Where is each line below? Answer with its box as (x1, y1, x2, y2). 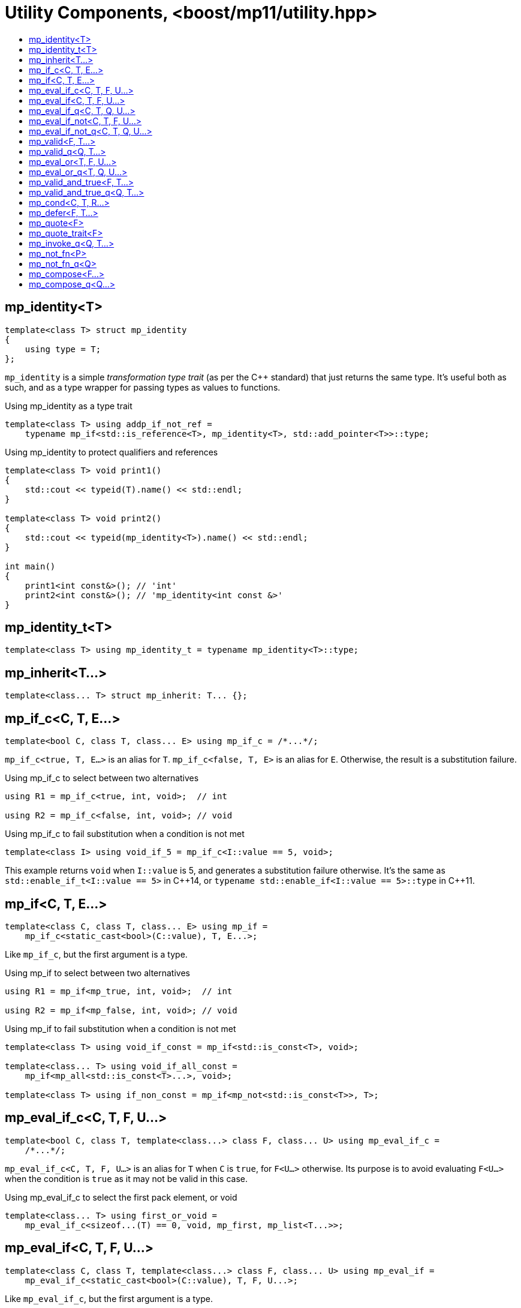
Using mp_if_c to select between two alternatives (5, 773, 199, 784)
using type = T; (25, 344, 101, 354)
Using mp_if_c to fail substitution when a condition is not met (5, 829, 245, 839)
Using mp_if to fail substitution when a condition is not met (5, 1023, 236, 1034)
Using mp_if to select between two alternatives (5, 967, 190, 978)
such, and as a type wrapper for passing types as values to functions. (5, 382, 281, 392)
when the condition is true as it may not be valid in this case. (5, 1173, 248, 1184)
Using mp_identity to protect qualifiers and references (5, 446, 218, 457)
